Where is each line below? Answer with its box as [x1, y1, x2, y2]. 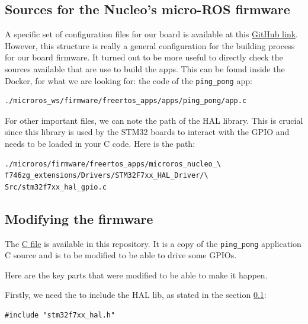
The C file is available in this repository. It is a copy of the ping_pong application [5, 237, 301, 249]
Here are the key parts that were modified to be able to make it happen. [5, 268, 268, 281]
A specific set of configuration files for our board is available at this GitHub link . [5, 28, 298, 40]
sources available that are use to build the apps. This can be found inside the [5, 62, 285, 75]
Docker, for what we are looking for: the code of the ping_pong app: [5, 74, 252, 86]
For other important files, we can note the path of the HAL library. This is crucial [5, 114, 303, 126]
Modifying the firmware [5, 209, 153, 227]
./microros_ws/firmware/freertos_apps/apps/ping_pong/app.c [5, 97, 247, 105]
